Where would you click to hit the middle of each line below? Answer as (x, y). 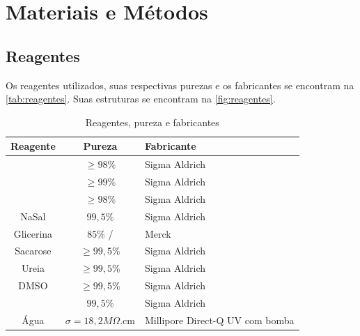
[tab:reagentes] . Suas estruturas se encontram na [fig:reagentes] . (141, 99)
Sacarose (33, 251)
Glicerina (33, 233)
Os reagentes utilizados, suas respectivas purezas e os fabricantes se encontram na (180, 85)
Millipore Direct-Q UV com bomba (219, 320)
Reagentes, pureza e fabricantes (152, 122)
